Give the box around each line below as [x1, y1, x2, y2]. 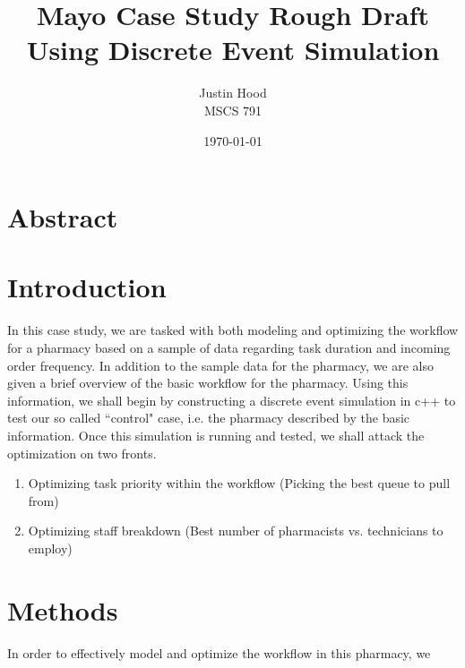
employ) [28, 538, 73, 557]
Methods [7, 591, 118, 628]
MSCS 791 [203, 100, 263, 119]
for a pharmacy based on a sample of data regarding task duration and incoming [7, 338, 451, 356]
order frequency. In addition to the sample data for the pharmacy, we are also [7, 355, 435, 374]
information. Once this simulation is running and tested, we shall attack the [7, 425, 425, 444]
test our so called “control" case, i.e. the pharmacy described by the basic [7, 408, 410, 427]
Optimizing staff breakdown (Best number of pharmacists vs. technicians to [28, 521, 443, 540]
